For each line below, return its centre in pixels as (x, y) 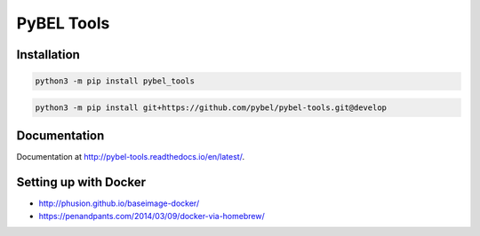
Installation (48, 55)
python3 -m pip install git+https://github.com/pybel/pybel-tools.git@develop (211, 107)
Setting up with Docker (81, 182)
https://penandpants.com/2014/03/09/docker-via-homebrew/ (152, 216)
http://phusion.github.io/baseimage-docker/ (119, 203)
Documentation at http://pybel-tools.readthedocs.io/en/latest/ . (130, 157)
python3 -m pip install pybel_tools (115, 81)
